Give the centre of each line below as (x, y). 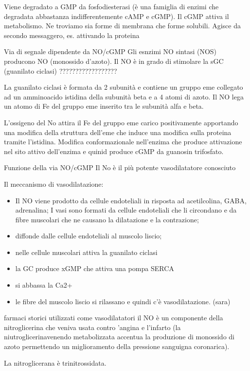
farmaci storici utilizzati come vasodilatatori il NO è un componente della (114, 318)
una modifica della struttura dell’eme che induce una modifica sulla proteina (118, 132)
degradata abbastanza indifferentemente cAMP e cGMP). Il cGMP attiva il (116, 16)
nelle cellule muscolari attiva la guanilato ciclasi (86, 252)
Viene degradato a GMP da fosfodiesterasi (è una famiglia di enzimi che (111, 6)
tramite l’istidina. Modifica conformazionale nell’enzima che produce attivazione (123, 142)
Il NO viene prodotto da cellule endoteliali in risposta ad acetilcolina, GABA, (131, 200)
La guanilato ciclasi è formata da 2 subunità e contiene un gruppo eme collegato (124, 87)
